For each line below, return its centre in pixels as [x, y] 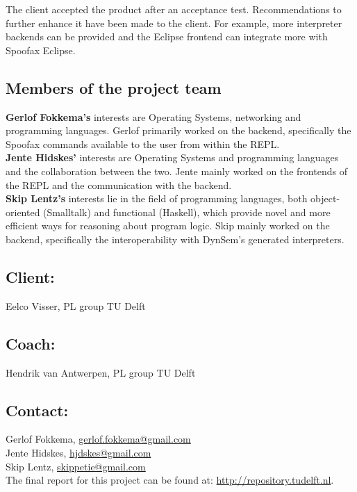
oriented [23, 212]
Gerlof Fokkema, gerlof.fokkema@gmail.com [98, 439]
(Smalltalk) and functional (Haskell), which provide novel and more [187, 212]
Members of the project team [114, 87]
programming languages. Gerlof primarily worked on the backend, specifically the [178, 130]
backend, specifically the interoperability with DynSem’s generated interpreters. [175, 239]
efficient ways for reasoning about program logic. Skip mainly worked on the [168, 225]
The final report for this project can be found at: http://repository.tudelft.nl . [170, 480]
